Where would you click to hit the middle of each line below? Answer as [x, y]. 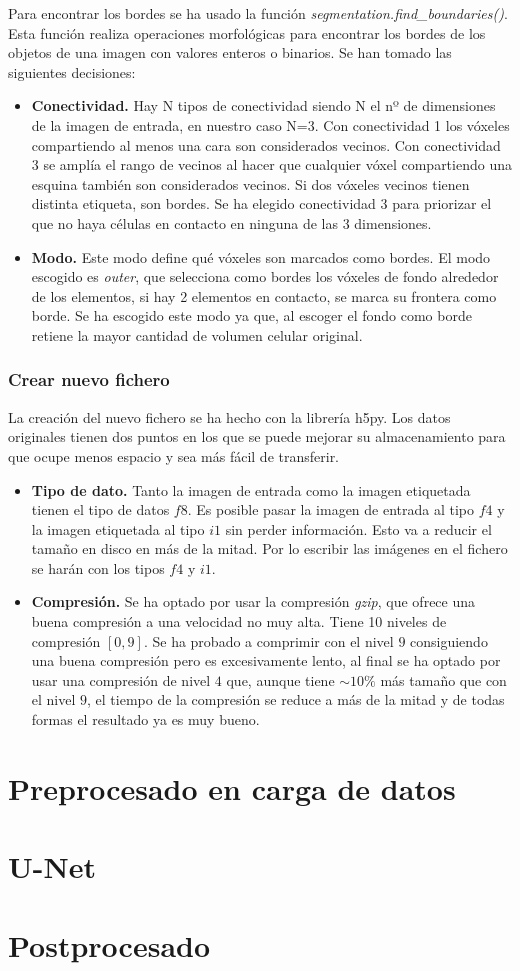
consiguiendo [449, 640]
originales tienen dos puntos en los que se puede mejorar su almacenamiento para [257, 436]
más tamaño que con [443, 679]
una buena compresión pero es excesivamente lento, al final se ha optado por [266, 660]
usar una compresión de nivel [121, 679]
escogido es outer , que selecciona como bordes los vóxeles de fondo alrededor [265, 276]
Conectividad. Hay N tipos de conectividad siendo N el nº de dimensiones [263, 105]
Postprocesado [109, 944]
